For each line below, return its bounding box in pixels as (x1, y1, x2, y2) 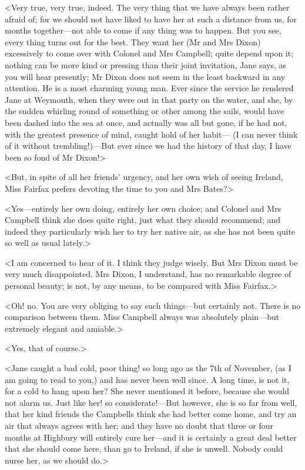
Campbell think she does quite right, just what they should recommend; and (5, 214, 281, 226)
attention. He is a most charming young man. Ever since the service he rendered (5, 82, 294, 94)
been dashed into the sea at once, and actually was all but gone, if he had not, (5, 116, 287, 128)
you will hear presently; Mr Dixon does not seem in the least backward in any (5, 70, 286, 82)
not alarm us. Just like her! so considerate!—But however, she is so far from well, (5, 396, 297, 408)
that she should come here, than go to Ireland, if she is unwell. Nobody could (5, 442, 283, 455)
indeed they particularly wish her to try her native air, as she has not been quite (5, 225, 296, 237)
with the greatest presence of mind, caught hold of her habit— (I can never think (5, 128, 298, 140)
